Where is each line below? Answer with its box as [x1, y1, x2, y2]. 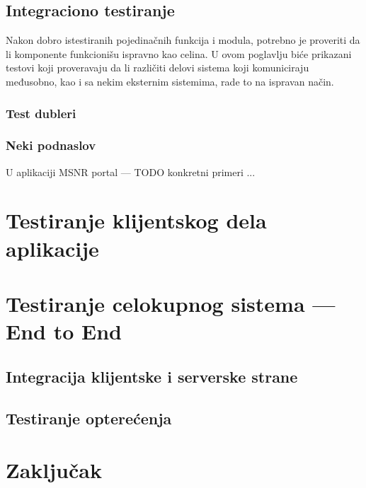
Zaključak [6, 455, 102, 484]
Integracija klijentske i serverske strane [6, 365, 298, 387]
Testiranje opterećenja [6, 407, 172, 429]
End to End [6, 317, 122, 346]
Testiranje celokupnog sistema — [6, 289, 336, 318]
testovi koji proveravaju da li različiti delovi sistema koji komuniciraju [6, 60, 309, 75]
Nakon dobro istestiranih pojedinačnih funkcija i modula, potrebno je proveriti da [6, 33, 360, 47]
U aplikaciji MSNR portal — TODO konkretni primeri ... [6, 164, 256, 179]
